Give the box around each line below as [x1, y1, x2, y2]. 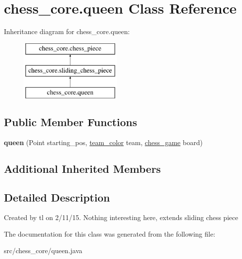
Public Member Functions [4, 114, 137, 129]
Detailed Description [4, 189, 110, 204]
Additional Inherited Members [4, 161, 161, 176]
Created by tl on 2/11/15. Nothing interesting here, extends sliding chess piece [4, 212, 238, 222]
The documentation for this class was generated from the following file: [4, 229, 215, 239]
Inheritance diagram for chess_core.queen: [4, 26, 130, 37]
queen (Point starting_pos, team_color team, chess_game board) [4, 137, 203, 147]
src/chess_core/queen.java [4, 245, 83, 255]
